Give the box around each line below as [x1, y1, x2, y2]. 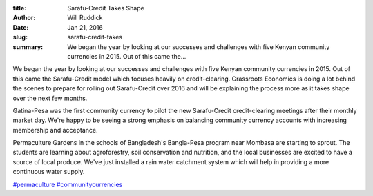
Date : [12, 23, 29, 31]
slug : [12, 33, 28, 41]
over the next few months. [12, 94, 88, 102]
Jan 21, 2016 [67, 23, 104, 31]
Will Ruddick [67, 14, 103, 22]
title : [12, 4, 27, 12]
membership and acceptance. [12, 126, 98, 134]
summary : [12, 42, 44, 51]
